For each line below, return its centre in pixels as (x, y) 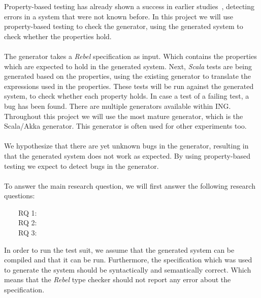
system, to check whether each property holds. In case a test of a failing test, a (127, 96)
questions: (20, 196)
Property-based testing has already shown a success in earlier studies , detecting (129, 6)
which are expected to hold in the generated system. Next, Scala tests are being (128, 66)
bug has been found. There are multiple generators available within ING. (118, 106)
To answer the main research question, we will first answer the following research (130, 185)
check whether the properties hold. (58, 36)
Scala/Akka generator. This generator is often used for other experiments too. (125, 126)
